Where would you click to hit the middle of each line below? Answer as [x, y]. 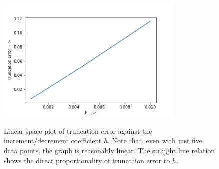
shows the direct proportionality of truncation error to [87, 160]
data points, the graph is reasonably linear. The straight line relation [110, 150]
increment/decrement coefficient [53, 141]
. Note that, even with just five [155, 141]
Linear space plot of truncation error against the [78, 131]
